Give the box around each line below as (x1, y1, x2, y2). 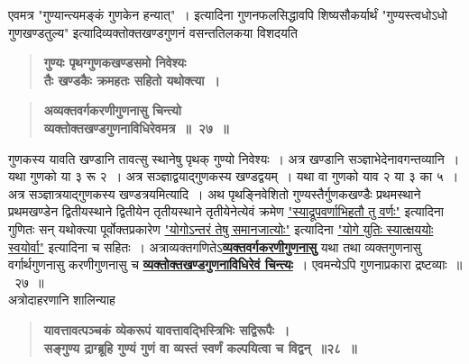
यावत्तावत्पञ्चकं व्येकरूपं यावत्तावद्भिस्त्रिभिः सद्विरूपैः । (43, 320, 290, 339)
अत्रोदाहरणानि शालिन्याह (8, 290, 115, 309)
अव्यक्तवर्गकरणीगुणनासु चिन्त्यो (43, 101, 181, 120)
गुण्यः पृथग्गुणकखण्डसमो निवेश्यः (43, 53, 187, 72)
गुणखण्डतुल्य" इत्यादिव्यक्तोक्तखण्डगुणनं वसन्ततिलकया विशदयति (8, 23, 298, 41)
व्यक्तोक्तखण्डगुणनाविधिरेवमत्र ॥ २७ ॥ (43, 118, 229, 137)
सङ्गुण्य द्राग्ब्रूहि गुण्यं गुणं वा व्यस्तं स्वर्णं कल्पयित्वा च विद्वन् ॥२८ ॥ (43, 338, 357, 357)
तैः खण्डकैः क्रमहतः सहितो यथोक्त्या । (43, 70, 220, 89)
